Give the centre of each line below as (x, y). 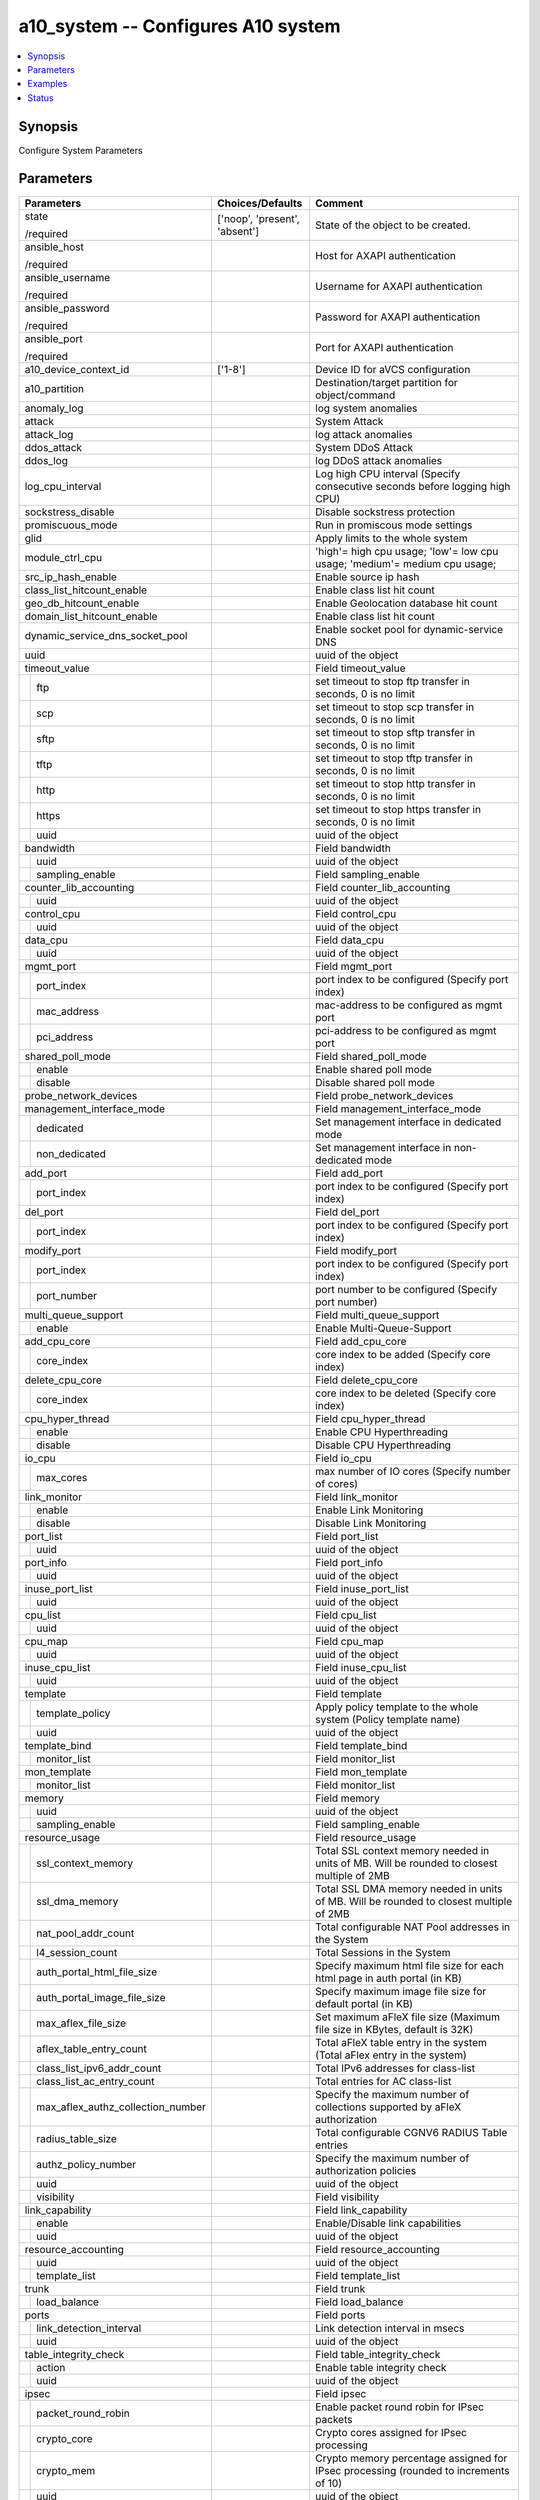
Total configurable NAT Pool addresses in (413, 1927)
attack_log (49, 434)
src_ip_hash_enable (70, 577)
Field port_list (347, 1536)
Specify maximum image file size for (401, 1991)
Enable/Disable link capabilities (388, 2223)
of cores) (337, 1483)
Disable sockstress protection (385, 512)
